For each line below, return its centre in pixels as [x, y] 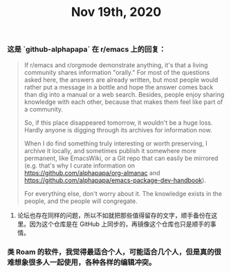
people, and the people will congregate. [81, 201]
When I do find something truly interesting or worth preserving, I [115, 143]
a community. [44, 109]
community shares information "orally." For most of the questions [117, 72]
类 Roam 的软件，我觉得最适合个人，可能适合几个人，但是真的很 [114, 252]
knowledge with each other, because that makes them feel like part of [123, 102]
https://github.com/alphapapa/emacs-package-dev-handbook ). [115, 180]
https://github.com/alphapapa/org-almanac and [92, 173]
